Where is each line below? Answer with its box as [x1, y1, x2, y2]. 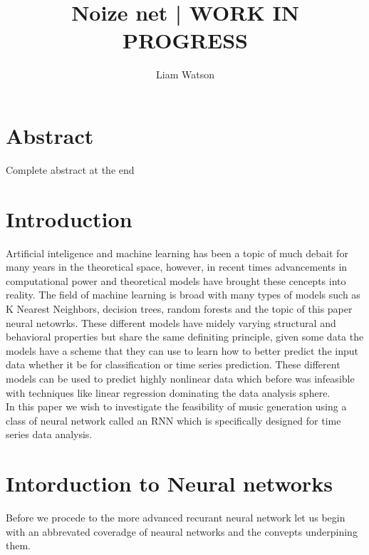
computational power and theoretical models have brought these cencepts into [6, 273, 346, 288]
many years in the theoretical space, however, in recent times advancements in [6, 259, 348, 274]
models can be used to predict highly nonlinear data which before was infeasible [6, 370, 355, 385]
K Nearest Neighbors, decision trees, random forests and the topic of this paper [6, 301, 353, 316]
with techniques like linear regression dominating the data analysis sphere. [6, 385, 331, 400]
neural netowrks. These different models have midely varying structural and [6, 315, 336, 330]
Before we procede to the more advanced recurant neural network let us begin [6, 510, 345, 524]
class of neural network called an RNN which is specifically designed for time [6, 413, 341, 427]
